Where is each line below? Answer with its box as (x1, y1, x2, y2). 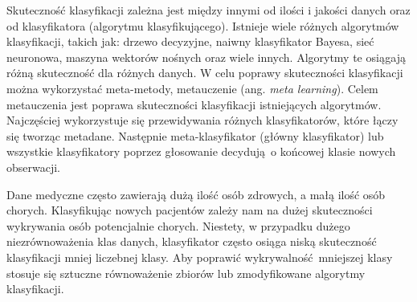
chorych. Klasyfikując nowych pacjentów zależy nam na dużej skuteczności (6, 202, 373, 218)
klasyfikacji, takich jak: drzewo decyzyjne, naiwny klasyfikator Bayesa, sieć (6, 33, 374, 50)
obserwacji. (6, 158, 61, 175)
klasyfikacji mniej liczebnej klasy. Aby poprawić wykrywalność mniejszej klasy (6, 248, 393, 265)
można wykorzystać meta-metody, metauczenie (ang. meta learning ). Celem (6, 80, 378, 96)
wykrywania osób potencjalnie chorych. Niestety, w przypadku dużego (6, 217, 350, 234)
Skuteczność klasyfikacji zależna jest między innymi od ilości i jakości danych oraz (6, 2, 411, 18)
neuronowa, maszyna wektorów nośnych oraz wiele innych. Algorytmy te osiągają (6, 48, 406, 65)
